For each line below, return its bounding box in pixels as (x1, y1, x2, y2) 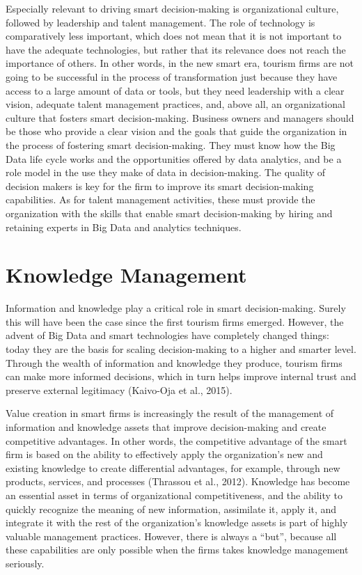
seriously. (6, 556, 45, 570)
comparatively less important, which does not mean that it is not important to (6, 29, 342, 43)
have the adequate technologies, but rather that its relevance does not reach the (6, 42, 346, 56)
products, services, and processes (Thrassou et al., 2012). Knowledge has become (6, 474, 350, 489)
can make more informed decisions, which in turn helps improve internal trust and (6, 369, 356, 384)
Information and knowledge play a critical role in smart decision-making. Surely (6, 301, 346, 315)
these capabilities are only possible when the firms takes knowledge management (6, 542, 349, 557)
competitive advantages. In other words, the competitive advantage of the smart (6, 433, 347, 448)
